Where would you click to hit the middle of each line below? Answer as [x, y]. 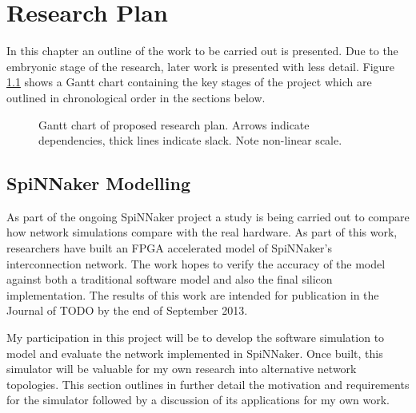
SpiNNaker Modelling [98, 183]
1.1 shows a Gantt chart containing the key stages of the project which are [189, 82]
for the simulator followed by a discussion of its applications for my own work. [198, 400]
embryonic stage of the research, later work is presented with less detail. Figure [201, 66]
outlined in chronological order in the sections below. [136, 97]
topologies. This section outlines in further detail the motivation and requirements [208, 384]
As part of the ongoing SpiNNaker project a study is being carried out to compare [208, 216]
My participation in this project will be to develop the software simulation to [196, 338]
